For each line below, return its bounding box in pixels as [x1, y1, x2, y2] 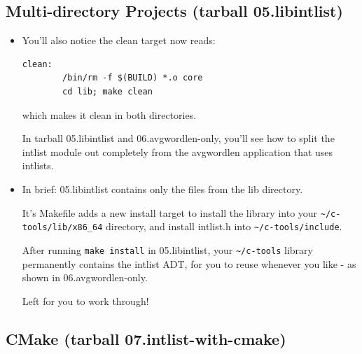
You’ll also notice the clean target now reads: [22, 33, 216, 48]
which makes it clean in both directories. [22, 107, 197, 122]
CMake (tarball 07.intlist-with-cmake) [6, 327, 286, 349]
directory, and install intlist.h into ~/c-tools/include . [106, 219, 342, 234]
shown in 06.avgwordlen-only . [22, 270, 148, 285]
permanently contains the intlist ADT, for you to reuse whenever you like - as [22, 256, 356, 271]
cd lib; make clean [62, 86, 153, 97]
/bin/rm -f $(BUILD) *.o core [62, 73, 203, 83]
